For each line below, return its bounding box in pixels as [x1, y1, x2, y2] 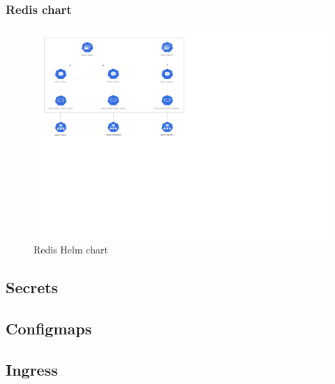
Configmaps [6, 317, 92, 339]
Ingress [6, 358, 58, 380]
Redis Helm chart [33, 242, 108, 257]
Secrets [6, 276, 59, 298]
